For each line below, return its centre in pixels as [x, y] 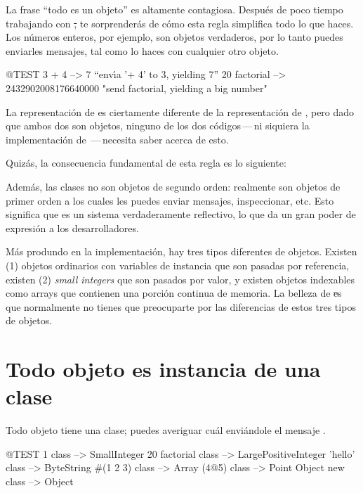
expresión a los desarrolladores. [72, 228]
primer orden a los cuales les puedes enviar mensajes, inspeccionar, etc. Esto [170, 200]
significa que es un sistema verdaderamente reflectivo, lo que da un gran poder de [181, 214]
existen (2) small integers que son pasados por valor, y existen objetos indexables [180, 279]
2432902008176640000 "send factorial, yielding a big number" [137, 88]
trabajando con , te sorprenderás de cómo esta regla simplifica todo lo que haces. [180, 23]
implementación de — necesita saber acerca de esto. [117, 139]
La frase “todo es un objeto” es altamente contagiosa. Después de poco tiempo [174, 9]
